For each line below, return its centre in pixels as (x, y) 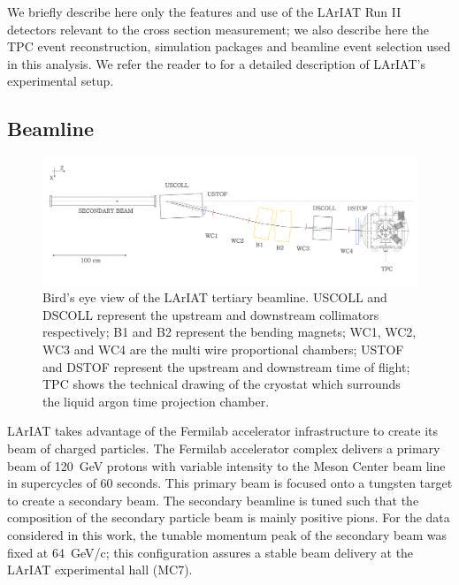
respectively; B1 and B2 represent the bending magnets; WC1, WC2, (229, 332)
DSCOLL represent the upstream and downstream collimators (211, 314)
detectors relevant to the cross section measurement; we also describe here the (218, 29)
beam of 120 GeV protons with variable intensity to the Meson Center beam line (226, 465)
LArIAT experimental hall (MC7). (100, 570)
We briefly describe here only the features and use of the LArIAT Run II (204, 11)
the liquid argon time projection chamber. (156, 401)
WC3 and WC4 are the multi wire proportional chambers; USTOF (223, 349)
